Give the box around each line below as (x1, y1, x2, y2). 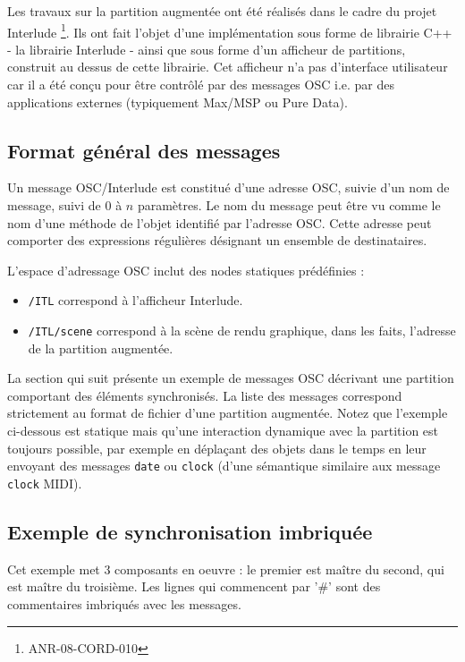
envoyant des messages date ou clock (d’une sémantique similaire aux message (7, 456, 441, 475)
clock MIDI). (7, 473, 82, 492)
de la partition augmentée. (28, 338, 173, 357)
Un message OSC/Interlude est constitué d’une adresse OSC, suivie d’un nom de (7, 178, 450, 197)
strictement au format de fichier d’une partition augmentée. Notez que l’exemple (7, 403, 448, 422)
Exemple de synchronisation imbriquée (7, 517, 373, 545)
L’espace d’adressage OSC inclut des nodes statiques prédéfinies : (7, 260, 365, 279)
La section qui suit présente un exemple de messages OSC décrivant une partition (7, 369, 454, 387)
